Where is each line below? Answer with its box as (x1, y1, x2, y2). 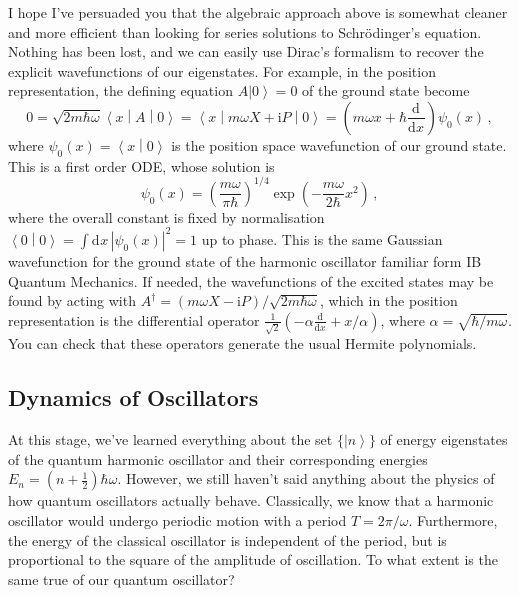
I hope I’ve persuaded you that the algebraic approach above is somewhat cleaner (8, 2, 508, 22)
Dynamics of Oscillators (8, 382, 259, 413)
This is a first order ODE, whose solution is (8, 155, 275, 176)
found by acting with (8, 290, 136, 311)
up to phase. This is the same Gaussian (201, 228, 443, 249)
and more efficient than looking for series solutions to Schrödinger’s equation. (8, 21, 482, 42)
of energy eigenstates (380, 429, 508, 450)
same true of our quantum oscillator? (8, 568, 235, 589)
